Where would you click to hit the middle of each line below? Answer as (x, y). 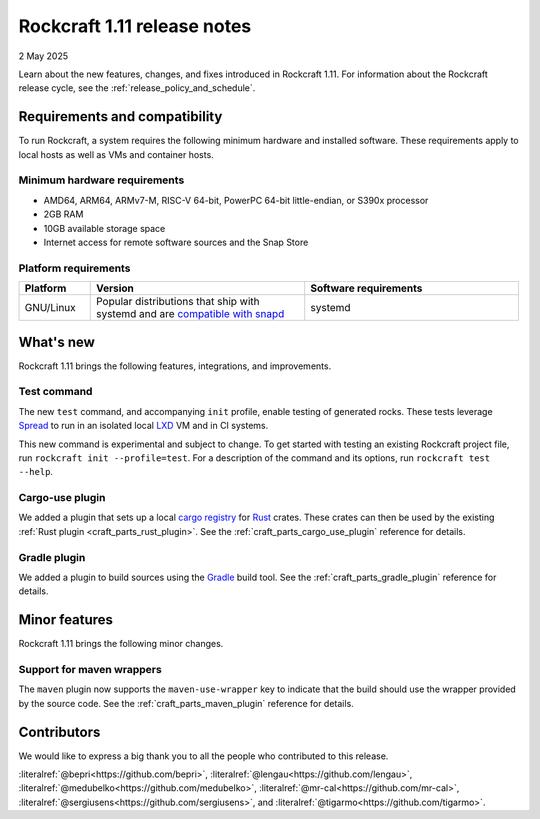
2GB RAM (63, 214)
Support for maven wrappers (90, 670)
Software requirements (366, 288)
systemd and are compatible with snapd (190, 314)
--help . (36, 472)
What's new (56, 341)
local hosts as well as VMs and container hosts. (116, 154)
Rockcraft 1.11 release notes (135, 26)
